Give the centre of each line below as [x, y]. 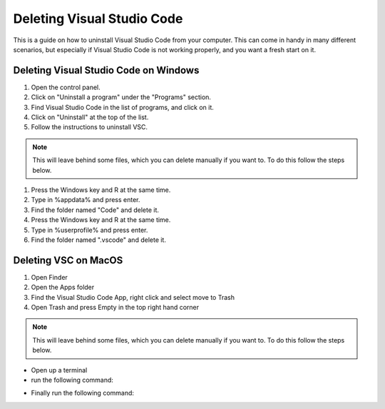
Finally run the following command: [83, 393]
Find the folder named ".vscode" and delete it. [99, 240]
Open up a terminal [59, 370]
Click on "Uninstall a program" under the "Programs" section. [121, 97]
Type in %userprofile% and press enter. [89, 230]
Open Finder [49, 277]
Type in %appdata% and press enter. [86, 200]
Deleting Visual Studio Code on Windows [106, 70]
